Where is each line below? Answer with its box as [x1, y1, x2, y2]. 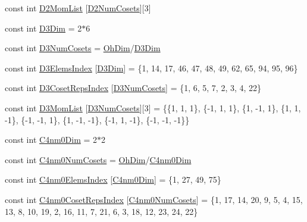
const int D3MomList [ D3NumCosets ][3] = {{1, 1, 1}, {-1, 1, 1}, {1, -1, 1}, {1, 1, [5, 101, 301, 114]
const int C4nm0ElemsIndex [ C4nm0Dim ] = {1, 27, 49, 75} [5, 173, 221, 186]
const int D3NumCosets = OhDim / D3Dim [5, 42, 161, 54]
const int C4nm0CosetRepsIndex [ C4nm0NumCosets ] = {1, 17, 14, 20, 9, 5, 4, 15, [5, 193, 303, 205]
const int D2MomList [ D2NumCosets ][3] [5, 2, 151, 14]
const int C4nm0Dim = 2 [5, 133, 98, 146]
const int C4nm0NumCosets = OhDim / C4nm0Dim [5, 153, 192, 165]
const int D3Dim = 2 [5, 21, 82, 34]
